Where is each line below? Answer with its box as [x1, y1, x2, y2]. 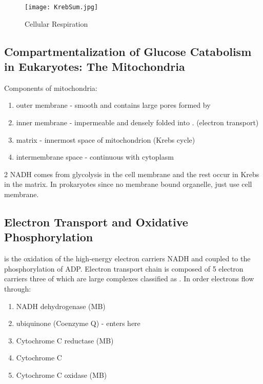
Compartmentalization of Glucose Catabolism [4, 43, 252, 59]
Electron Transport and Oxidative [4, 214, 188, 229]
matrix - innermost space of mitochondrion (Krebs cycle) [16, 134, 195, 145]
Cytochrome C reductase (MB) [16, 335, 114, 345]
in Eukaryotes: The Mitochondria [4, 59, 185, 74]
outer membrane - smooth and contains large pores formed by [16, 100, 211, 110]
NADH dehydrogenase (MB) [16, 300, 106, 311]
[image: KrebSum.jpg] [25, 4, 98, 11]
